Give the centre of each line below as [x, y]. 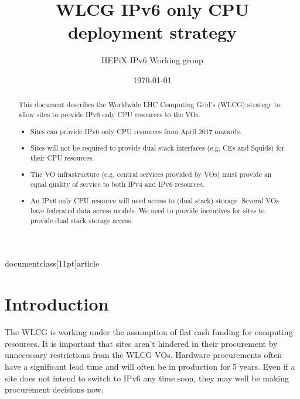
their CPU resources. [62, 157]
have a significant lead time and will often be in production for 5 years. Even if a [150, 366]
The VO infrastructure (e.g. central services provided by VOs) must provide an [151, 174]
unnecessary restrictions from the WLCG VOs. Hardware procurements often [144, 355]
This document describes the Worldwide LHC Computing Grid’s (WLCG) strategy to [149, 105]
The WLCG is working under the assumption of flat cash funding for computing [149, 332]
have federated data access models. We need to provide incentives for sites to [148, 211]
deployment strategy [152, 32]
